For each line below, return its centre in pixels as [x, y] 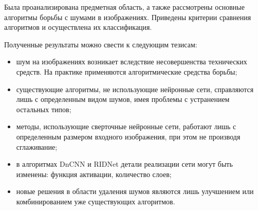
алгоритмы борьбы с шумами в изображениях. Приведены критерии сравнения [128, 17]
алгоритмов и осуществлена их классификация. [78, 27]
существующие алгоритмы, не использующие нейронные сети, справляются [135, 89]
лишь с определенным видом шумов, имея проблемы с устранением [123, 99]
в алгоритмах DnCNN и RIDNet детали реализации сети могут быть [124, 164]
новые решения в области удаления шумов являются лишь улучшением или [135, 191]
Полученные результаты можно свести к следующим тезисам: [101, 44]
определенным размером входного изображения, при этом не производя [128, 136]
